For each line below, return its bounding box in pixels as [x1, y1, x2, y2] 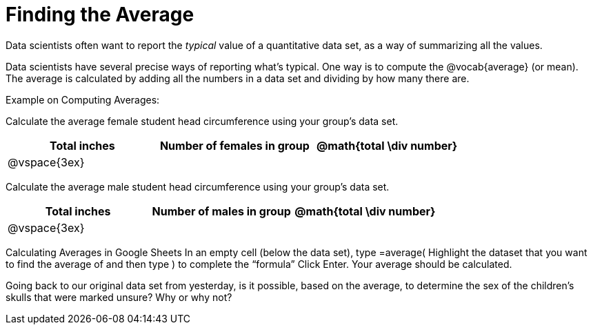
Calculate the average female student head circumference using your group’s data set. [6, 115, 399, 127]
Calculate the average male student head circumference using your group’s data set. [6, 180, 390, 193]
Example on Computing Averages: [6, 93, 160, 106]
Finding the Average [6, 3, 194, 26]
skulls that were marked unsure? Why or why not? [6, 291, 232, 303]
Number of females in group [159, 138, 310, 153]
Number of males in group [152, 204, 291, 218]
